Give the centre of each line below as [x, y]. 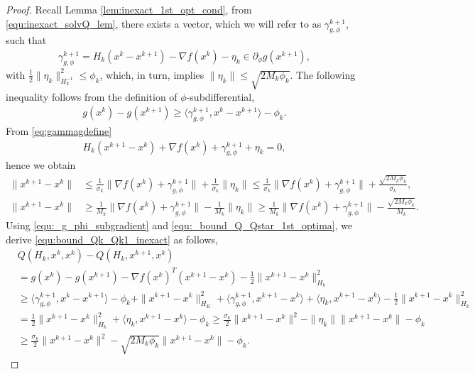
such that [26, 40]
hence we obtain [41, 165]
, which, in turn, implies [152, 74]
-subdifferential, [220, 96]
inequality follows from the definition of [92, 96]
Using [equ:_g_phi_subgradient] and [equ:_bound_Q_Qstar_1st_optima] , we [179, 225]
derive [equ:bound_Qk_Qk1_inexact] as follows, [112, 239]
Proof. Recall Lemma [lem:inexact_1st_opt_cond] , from [129, 9]
